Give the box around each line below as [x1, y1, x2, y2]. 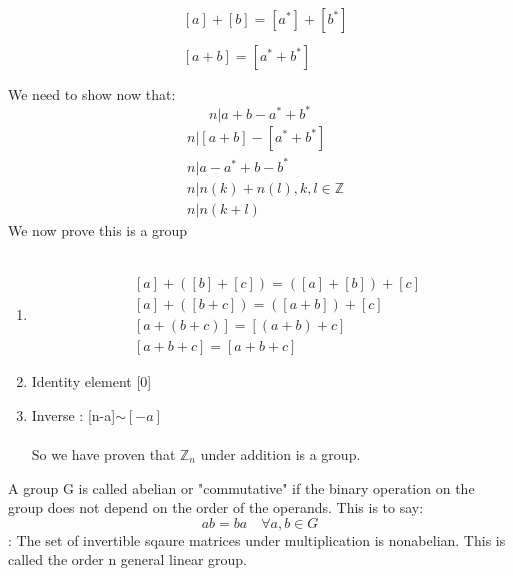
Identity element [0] [31, 371, 152, 392]
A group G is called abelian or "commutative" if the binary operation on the [8, 477, 475, 498]
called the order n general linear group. [8, 549, 247, 570]
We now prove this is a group [8, 219, 188, 240]
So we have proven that [31, 443, 176, 464]
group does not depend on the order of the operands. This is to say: [8, 497, 424, 518]
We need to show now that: [8, 84, 176, 105]
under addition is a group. [200, 443, 361, 464]
